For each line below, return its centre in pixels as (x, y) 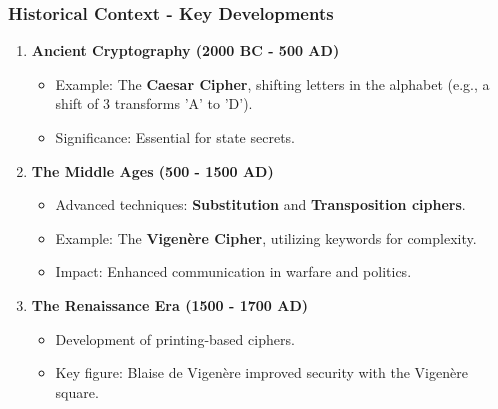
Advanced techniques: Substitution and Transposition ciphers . (260, 204)
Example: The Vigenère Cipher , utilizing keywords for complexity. (266, 237)
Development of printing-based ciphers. (175, 338)
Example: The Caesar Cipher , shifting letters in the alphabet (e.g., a (272, 83)
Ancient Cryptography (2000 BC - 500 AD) (185, 50)
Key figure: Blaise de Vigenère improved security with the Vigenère (261, 372)
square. (77, 391)
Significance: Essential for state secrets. (175, 137)
